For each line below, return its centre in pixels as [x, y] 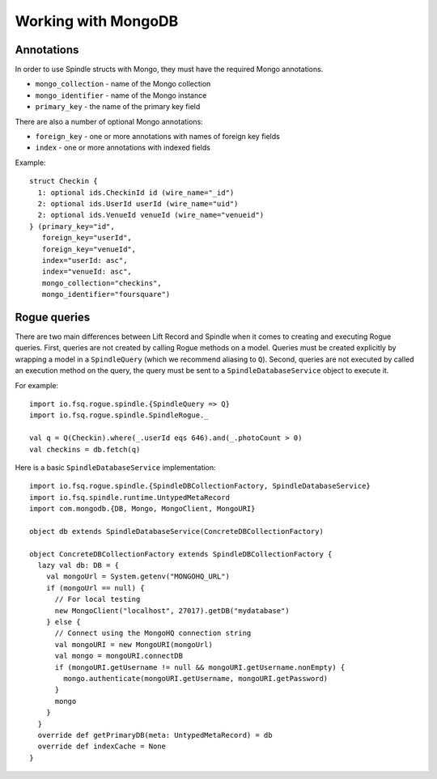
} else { [63, 622]
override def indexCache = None [102, 747]
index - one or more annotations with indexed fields [123, 148]
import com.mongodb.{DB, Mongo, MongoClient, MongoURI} [142, 509]
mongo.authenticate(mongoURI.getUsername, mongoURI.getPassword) [196, 678]
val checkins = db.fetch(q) [85, 449]
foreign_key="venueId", [89, 249]
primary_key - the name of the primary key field [118, 107]
